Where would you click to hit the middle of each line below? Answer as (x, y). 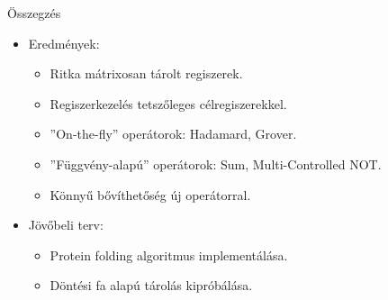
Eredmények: (64, 43)
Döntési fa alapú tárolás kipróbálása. (151, 285)
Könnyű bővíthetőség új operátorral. (150, 194)
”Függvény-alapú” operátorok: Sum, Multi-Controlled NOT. (216, 164)
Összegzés (34, 13)
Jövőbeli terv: (66, 225)
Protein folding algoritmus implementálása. (169, 255)
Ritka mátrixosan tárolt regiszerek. (146, 73)
